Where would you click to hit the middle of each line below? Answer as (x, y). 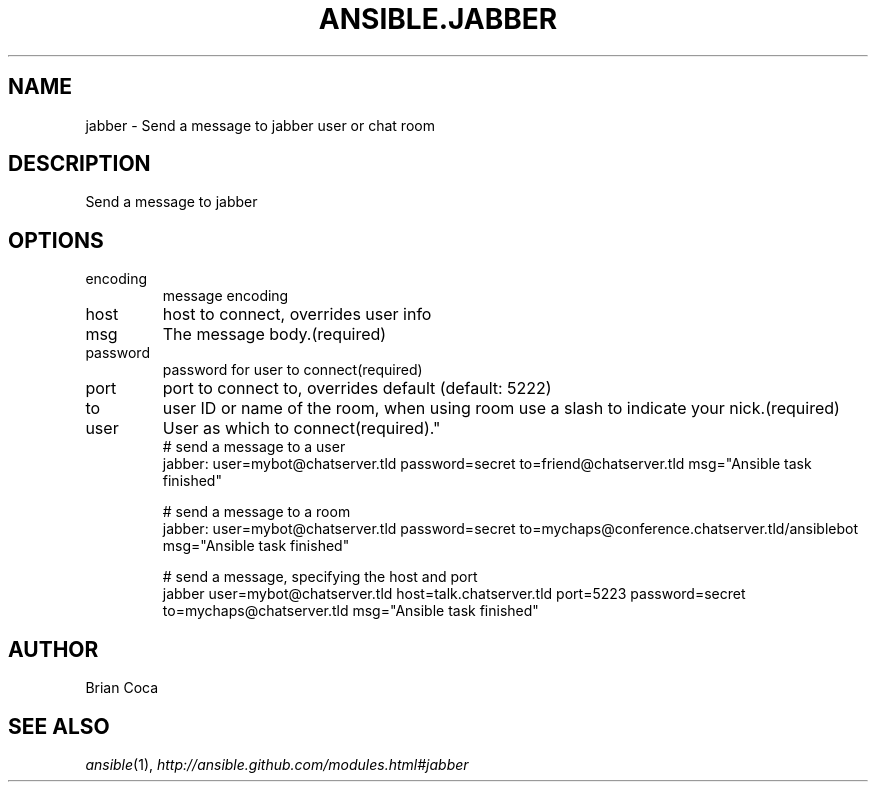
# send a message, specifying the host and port (320, 577)
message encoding (225, 296)
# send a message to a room (256, 512)
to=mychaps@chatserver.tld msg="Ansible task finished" (350, 611)
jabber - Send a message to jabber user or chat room (260, 125)
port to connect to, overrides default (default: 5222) (357, 388)
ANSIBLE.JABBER (438, 19)
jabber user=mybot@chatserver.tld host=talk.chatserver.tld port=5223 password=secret (454, 594)
